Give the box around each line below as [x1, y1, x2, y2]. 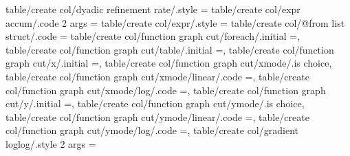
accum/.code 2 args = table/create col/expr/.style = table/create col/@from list [6, 15, 345, 30]
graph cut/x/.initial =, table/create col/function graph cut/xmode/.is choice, [6, 56, 332, 70]
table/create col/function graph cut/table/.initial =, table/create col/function [6, 42, 334, 56]
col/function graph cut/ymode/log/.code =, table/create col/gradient [6, 123, 298, 137]
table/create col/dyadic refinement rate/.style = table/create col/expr [6, 2, 300, 16]
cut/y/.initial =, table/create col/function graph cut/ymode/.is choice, [6, 96, 305, 111]
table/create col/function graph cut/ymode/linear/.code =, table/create [6, 109, 309, 124]
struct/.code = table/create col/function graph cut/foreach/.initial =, [6, 29, 300, 43]
